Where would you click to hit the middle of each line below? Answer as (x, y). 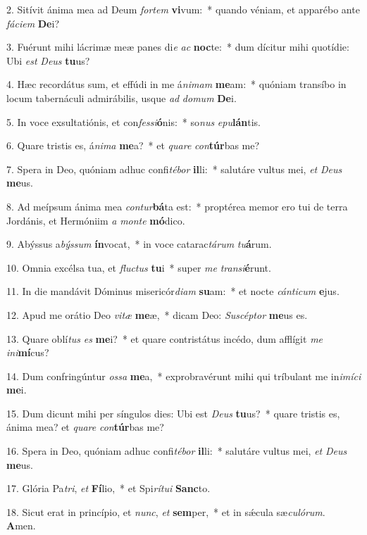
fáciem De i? (33, 23)
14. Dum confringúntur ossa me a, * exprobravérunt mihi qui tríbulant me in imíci (184, 376)
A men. (21, 525)
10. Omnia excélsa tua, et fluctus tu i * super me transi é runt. (139, 267)
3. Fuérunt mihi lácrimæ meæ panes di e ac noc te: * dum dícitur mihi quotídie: (178, 47)
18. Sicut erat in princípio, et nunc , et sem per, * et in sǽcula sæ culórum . (166, 511)
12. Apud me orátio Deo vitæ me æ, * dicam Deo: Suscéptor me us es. (157, 314)
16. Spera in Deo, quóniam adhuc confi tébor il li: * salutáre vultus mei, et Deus (177, 451)
